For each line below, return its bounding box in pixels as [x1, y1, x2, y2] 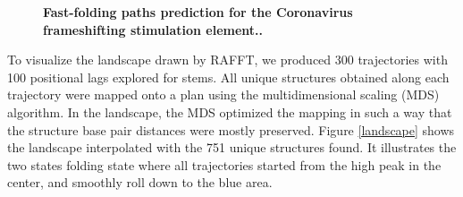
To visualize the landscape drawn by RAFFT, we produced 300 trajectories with [7, 50, 448, 69]
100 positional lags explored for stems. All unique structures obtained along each [7, 67, 450, 86]
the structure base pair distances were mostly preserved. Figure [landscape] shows [7, 120, 455, 139]
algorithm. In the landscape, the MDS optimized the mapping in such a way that [7, 102, 452, 121]
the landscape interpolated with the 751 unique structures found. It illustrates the [7, 138, 457, 157]
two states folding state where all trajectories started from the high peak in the [7, 155, 442, 174]
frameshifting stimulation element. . [43, 20, 263, 39]
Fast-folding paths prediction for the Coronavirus [43, 3, 353, 21]
